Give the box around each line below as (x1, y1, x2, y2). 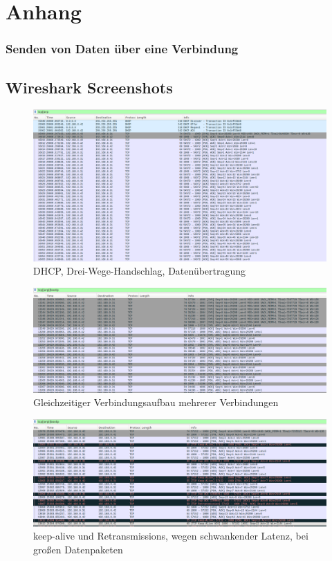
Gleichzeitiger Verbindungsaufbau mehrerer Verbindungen (33, 395, 279, 410)
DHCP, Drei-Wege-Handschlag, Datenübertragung (33, 264, 246, 278)
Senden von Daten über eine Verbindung (6, 40, 239, 57)
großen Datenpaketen (33, 542, 123, 556)
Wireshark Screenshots (6, 76, 173, 98)
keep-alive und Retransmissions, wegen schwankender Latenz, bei (33, 528, 308, 543)
